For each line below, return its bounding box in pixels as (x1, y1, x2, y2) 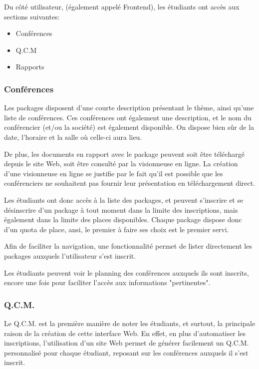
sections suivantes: (4, 11, 60, 21)
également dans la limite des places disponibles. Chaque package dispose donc (4, 214, 242, 225)
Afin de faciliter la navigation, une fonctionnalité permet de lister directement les (4, 241, 252, 251)
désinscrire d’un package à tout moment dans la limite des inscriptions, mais (4, 204, 238, 215)
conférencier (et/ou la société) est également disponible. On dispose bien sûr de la (4, 122, 255, 132)
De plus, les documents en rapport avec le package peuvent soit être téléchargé (4, 148, 245, 159)
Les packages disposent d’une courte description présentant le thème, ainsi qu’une (4, 102, 254, 113)
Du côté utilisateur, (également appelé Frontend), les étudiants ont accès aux (4, 1, 240, 11)
